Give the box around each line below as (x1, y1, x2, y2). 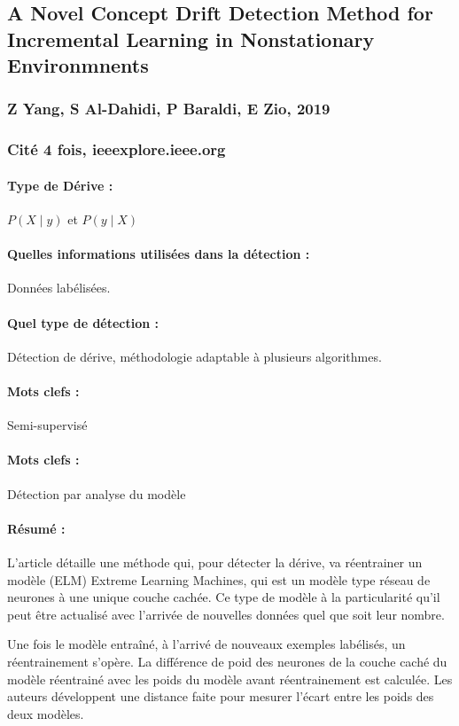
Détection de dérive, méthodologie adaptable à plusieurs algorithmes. (7, 347, 382, 365)
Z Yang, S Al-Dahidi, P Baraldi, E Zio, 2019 (7, 98, 331, 120)
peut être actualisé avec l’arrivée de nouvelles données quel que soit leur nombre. (7, 605, 445, 623)
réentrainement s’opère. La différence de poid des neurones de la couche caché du (7, 652, 447, 670)
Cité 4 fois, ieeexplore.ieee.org (7, 138, 226, 160)
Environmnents (7, 51, 149, 79)
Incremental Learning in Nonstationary (7, 25, 375, 52)
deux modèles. (7, 704, 84, 722)
